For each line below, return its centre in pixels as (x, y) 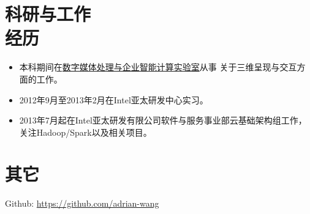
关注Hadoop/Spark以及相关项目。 (85, 132)
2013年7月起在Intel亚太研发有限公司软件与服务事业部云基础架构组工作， (163, 120)
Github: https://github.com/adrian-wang (82, 203)
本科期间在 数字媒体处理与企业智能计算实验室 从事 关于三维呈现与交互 (158, 67)
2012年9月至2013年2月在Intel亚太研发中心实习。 (114, 99)
